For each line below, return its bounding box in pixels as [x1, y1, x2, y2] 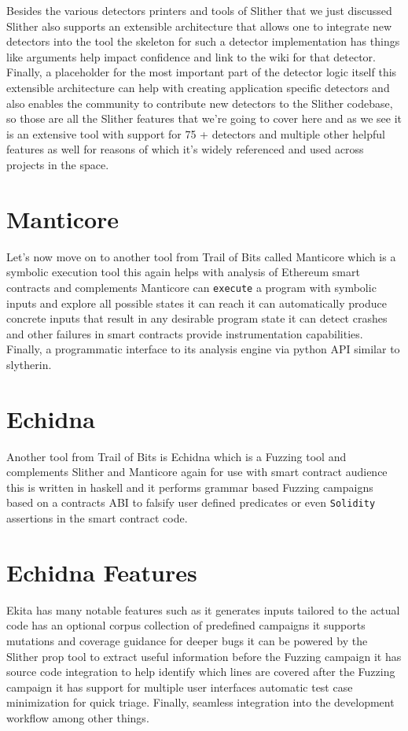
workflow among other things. [6, 709, 149, 725]
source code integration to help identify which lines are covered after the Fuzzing [6, 663, 395, 680]
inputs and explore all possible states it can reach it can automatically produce [6, 294, 387, 311]
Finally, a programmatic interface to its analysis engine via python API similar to [6, 341, 400, 357]
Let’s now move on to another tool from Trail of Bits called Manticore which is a [6, 248, 396, 264]
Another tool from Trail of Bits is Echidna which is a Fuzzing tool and [6, 448, 347, 464]
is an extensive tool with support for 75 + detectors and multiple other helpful [6, 125, 385, 142]
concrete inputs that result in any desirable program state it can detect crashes [6, 310, 388, 327]
